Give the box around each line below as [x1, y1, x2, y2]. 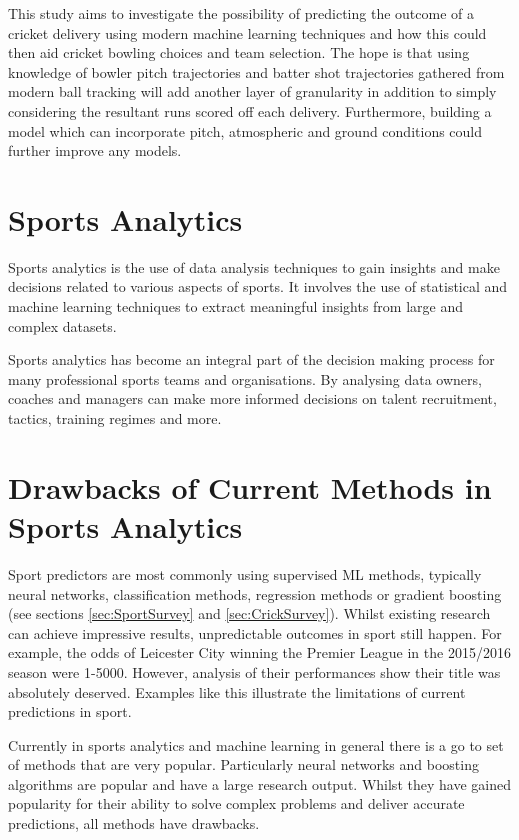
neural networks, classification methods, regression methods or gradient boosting [8, 583, 502, 604]
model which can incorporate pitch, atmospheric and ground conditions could [8, 120, 483, 141]
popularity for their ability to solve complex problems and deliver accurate [8, 793, 465, 814]
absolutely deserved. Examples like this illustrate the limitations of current [8, 681, 466, 702]
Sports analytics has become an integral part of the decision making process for [8, 349, 495, 370]
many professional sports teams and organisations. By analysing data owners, [8, 368, 482, 389]
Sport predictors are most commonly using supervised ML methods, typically [8, 563, 482, 584]
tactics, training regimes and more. [8, 408, 222, 429]
